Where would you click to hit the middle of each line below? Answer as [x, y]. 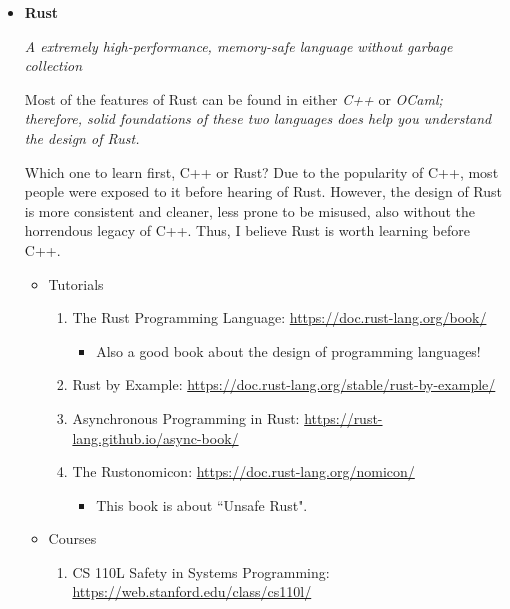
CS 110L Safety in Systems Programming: [201, 571]
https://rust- [343, 417]
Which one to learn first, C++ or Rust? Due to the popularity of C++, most [261, 171]
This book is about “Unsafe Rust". [202, 504]
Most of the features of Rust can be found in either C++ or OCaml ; [233, 98]
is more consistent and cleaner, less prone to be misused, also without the [250, 210]
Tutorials [76, 283]
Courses [72, 538]
